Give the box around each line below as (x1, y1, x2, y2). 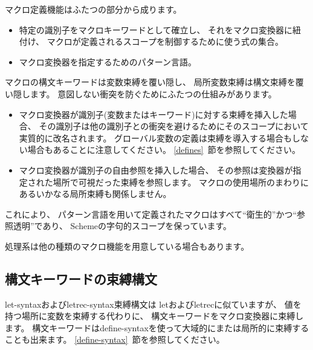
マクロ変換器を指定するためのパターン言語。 (19, 55, 197, 68)
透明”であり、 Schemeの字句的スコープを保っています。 (13, 219, 232, 232)
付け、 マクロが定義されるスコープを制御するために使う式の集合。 (19, 35, 283, 48)
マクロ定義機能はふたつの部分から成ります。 (5, 3, 182, 15)
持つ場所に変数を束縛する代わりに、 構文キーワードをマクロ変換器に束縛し (5, 309, 304, 322)
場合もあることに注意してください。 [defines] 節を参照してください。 (27, 143, 300, 156)
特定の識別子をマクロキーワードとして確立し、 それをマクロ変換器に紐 (19, 23, 302, 36)
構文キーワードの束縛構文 (5, 269, 157, 288)
